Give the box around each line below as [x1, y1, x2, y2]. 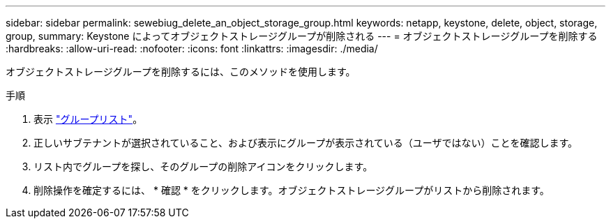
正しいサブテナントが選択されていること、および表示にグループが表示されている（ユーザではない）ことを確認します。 [33, 137, 578, 149]
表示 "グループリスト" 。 [33, 113, 143, 125]
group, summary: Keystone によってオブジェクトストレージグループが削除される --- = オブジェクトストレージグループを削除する [6, 30, 598, 42]
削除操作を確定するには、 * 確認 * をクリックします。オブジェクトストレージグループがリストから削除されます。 [33, 184, 550, 196]
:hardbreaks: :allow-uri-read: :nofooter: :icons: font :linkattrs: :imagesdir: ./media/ [6, 43, 378, 54]
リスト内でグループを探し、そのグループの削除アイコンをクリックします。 [33, 160, 373, 172]
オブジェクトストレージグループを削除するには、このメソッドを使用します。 [6, 66, 356, 77]
